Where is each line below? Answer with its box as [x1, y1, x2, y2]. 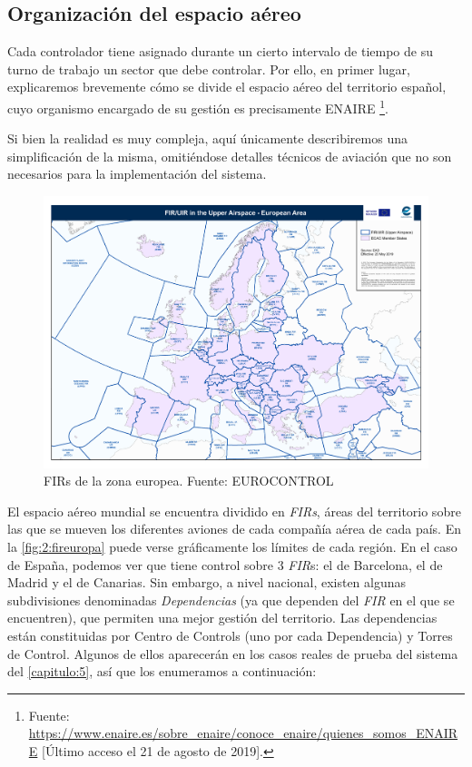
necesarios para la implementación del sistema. [7, 164, 267, 183]
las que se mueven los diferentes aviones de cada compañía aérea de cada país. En [7, 519, 461, 538]
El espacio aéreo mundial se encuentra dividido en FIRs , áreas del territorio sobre [7, 501, 461, 520]
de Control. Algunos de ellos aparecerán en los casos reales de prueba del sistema [7, 644, 458, 663]
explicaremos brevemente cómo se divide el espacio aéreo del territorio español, [7, 77, 447, 96]
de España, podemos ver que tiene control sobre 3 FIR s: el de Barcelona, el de [7, 555, 443, 574]
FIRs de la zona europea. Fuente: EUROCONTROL [44, 471, 334, 490]
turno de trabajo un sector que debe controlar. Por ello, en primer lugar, [7, 59, 410, 78]
